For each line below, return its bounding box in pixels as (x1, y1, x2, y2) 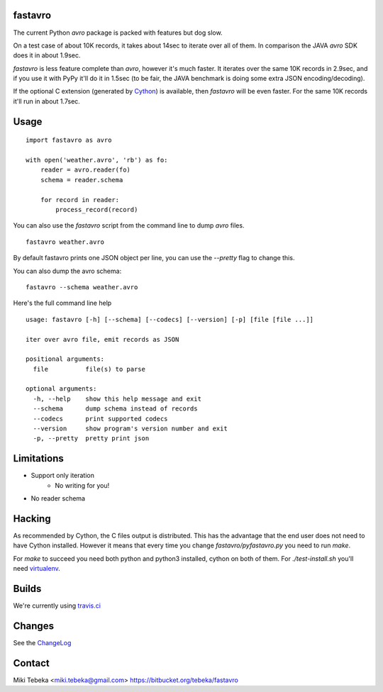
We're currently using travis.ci (13, 601, 101, 610)
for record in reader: (40, 196, 120, 203)
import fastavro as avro (26, 136, 112, 145)
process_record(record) (55, 206, 138, 213)
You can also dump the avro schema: (13, 267, 122, 275)
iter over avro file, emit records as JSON (26, 335, 179, 343)
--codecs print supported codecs (33, 415, 168, 423)
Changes (13, 620, 55, 632)
